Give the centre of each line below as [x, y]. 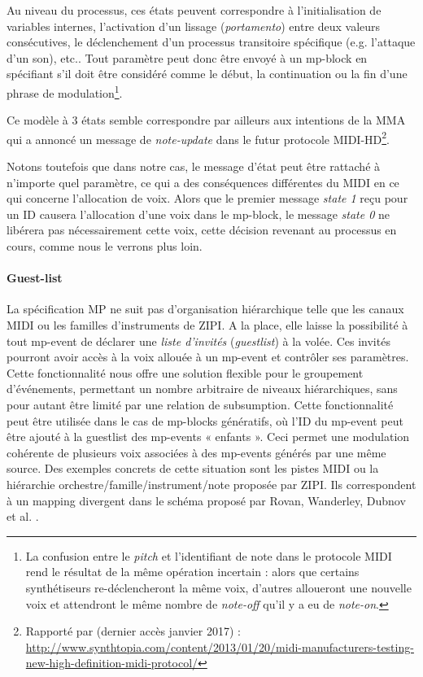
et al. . [23, 516]
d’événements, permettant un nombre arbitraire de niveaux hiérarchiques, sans [202, 389]
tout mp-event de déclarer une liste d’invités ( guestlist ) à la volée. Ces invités [198, 341]
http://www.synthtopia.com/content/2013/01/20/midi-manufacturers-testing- [220, 646]
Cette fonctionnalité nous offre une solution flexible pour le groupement [185, 372]
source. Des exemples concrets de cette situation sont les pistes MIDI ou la [193, 468]
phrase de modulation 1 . [65, 91]
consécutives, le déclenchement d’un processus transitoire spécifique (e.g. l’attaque [211, 42]
